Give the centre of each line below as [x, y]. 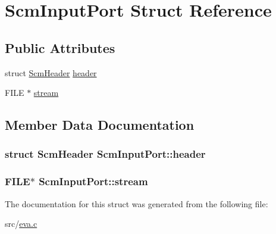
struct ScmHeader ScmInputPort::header [105, 154]
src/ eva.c [21, 224]
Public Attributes [60, 47]
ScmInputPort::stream [93, 181]
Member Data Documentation [100, 125]
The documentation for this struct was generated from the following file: [137, 203]
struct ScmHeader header [51, 72]
